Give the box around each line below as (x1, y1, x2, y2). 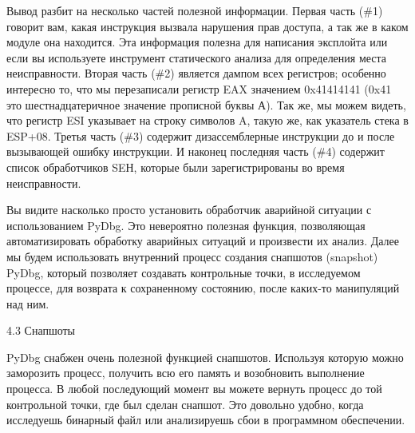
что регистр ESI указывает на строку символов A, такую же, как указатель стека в (6, 112, 409, 129)
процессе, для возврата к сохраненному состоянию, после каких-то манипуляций (6, 280, 400, 296)
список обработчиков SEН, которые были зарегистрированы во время (6, 158, 345, 175)
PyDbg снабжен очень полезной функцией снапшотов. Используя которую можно (6, 348, 404, 365)
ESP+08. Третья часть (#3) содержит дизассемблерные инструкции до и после (6, 127, 395, 144)
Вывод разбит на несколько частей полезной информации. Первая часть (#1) (6, 2, 383, 18)
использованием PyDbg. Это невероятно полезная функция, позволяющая (6, 216, 366, 233)
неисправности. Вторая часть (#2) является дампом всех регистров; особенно (6, 65, 386, 81)
